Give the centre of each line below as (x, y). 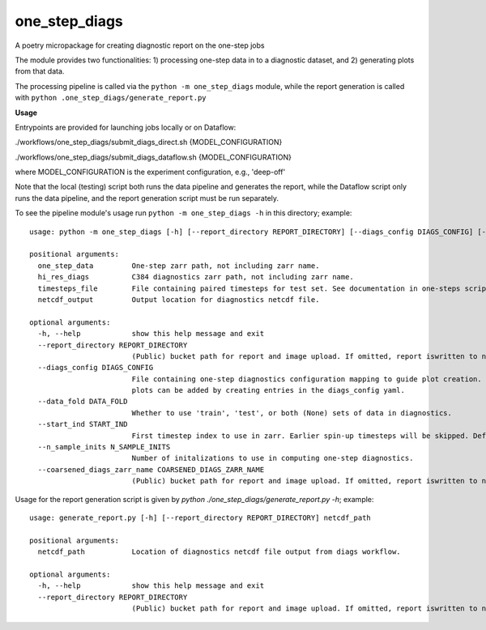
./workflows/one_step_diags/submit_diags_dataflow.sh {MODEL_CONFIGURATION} (153, 157)
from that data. (40, 71)
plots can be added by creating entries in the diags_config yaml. (268, 390)
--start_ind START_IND (83, 424)
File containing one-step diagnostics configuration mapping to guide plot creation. (307, 379)
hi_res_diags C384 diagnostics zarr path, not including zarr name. (196, 277)
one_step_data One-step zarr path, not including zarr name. (179, 266)
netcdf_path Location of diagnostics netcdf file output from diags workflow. (219, 552)
